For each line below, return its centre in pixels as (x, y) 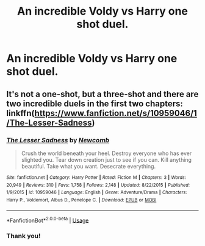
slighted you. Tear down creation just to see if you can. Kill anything (106, 159)
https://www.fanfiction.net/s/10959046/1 (116, 113)
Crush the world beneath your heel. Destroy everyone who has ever (106, 153)
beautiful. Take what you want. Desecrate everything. (88, 166)
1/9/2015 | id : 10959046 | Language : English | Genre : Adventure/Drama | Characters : (97, 193)
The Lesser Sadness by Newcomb (58, 140)
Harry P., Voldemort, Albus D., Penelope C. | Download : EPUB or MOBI (81, 200)
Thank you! (23, 236)
